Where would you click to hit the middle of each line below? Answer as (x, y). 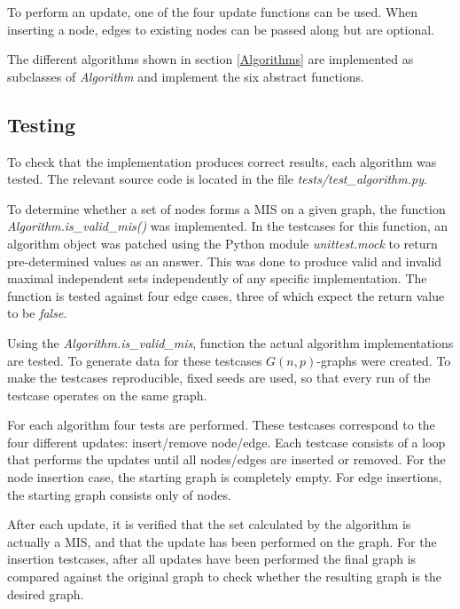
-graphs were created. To (384, 360)
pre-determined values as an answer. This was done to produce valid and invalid (225, 261)
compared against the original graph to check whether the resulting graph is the (225, 577)
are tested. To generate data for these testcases (135, 360)
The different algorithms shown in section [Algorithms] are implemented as (211, 59)
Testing (41, 124)
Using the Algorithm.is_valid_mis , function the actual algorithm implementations (230, 342)
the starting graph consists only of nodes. (119, 494)
